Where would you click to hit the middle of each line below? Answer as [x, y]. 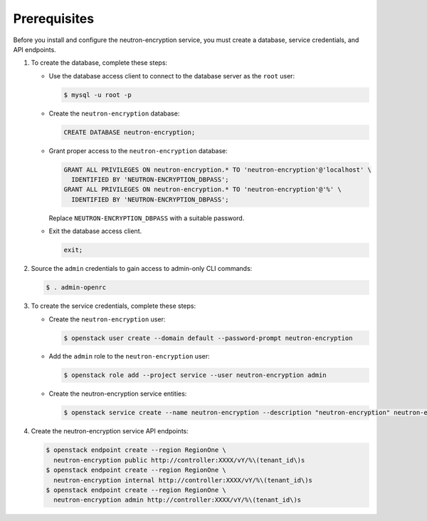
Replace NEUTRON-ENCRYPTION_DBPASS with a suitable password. [147, 218]
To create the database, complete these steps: [99, 63]
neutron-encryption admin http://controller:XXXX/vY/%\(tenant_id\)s [178, 500]
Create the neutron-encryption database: [114, 113]
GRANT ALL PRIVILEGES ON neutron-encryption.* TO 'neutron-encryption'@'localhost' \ [217, 170]
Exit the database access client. [95, 231]
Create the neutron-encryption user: [107, 319]
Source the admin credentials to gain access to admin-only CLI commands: [142, 269]
